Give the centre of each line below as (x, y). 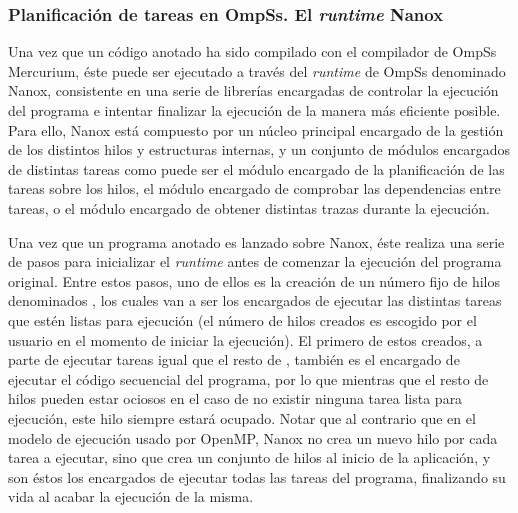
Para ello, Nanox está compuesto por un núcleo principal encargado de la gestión (256, 129)
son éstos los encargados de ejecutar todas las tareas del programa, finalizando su (257, 476)
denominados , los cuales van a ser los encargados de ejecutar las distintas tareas (255, 300)
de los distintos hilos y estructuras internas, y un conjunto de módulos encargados (259, 149)
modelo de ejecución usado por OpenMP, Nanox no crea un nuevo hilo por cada (253, 437)
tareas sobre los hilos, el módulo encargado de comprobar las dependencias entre (254, 188)
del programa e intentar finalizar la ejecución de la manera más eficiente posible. (254, 110)
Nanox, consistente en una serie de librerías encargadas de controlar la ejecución (253, 90)
